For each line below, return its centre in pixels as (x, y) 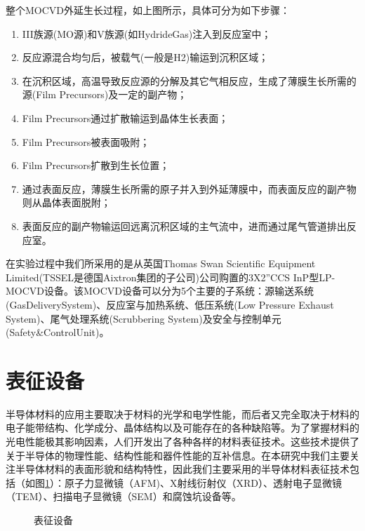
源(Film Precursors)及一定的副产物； (105, 94)
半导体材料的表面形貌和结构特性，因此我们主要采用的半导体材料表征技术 (182, 469)
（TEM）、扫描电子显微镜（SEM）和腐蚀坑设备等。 (124, 496)
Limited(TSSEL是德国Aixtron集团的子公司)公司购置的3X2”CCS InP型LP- (171, 277)
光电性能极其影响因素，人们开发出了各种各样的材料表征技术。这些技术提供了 (182, 441)
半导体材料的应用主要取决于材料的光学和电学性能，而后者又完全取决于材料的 (182, 414)
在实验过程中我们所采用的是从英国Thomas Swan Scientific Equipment (161, 263)
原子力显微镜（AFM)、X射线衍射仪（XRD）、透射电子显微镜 (203, 482)
